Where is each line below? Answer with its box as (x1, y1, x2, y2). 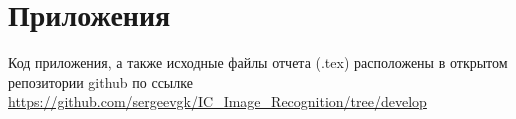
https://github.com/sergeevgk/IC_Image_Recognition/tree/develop (8, 91, 427, 112)
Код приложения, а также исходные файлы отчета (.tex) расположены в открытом (8, 52, 508, 73)
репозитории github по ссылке (8, 71, 193, 92)
